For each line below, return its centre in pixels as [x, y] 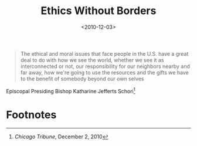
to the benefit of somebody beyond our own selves [82, 79]
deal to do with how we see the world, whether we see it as [92, 60]
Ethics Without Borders [98, 11]
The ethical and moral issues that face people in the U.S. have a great [104, 53]
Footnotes [31, 115]
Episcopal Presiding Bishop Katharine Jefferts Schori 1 [71, 90]
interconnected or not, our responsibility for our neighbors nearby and [105, 66]
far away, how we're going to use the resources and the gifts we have [104, 72]
